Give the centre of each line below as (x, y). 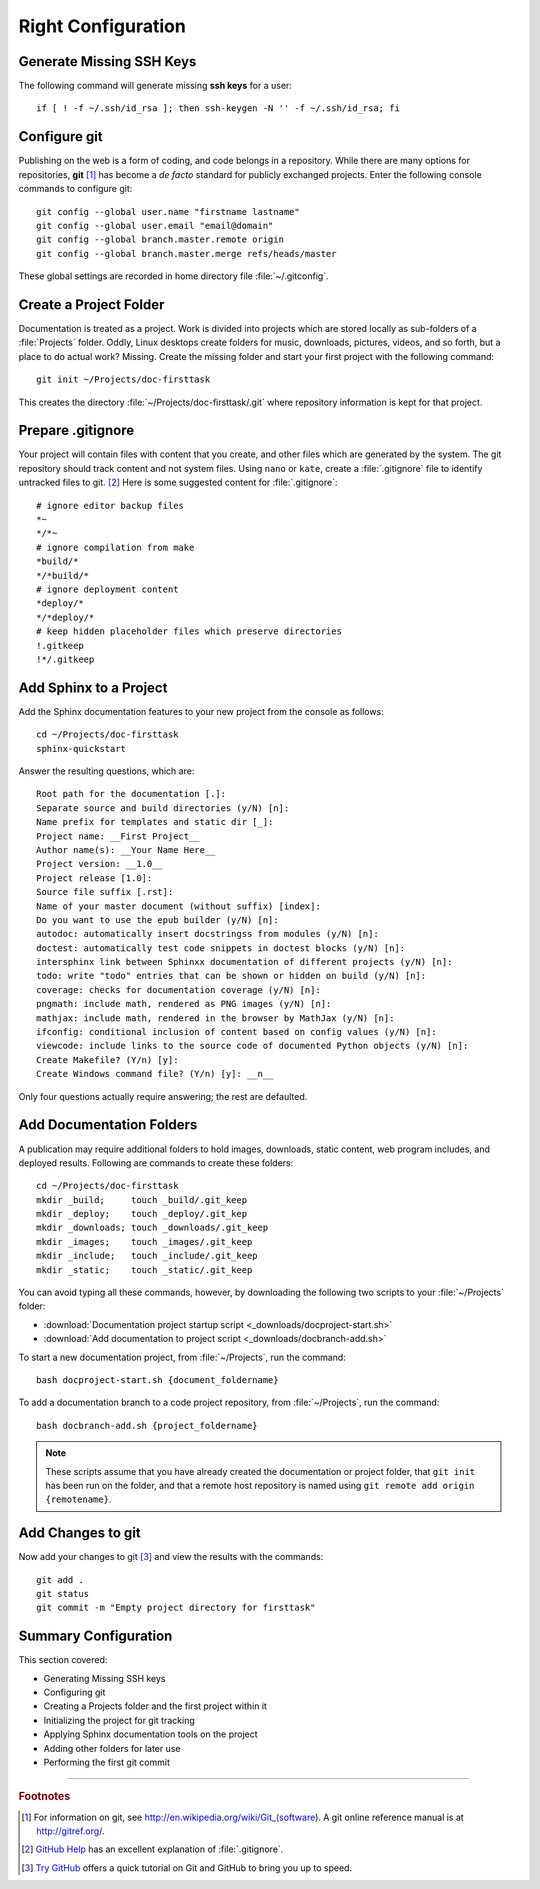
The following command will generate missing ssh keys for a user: (155, 86)
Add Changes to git (80, 1533)
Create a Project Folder (91, 304)
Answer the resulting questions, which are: (106, 771)
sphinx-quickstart (81, 748)
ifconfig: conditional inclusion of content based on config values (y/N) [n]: (236, 1032)
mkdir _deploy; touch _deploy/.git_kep (142, 1214)
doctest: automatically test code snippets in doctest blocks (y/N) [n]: (221, 948)
